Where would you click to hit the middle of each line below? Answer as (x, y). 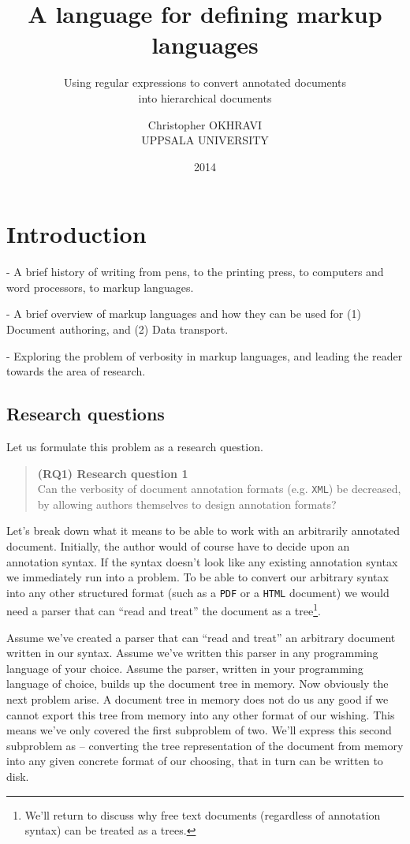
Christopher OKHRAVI (205, 124)
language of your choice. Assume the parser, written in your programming (185, 668)
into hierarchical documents (205, 97)
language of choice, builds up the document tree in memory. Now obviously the (198, 683)
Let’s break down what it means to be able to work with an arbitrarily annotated (203, 530)
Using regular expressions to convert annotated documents (205, 82)
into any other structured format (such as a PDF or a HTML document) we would (198, 592)
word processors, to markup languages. (100, 287)
